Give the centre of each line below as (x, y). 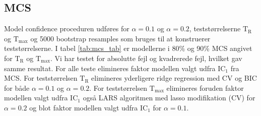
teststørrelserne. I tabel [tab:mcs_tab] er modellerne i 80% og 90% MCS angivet (128, 48)
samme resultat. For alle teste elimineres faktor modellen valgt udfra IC (115, 68)
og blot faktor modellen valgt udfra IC (89, 107)
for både (17, 88)
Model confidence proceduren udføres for (67, 28)
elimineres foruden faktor (205, 88)
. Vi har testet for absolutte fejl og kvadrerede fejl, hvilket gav (146, 58)
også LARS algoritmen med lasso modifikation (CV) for (169, 98)
